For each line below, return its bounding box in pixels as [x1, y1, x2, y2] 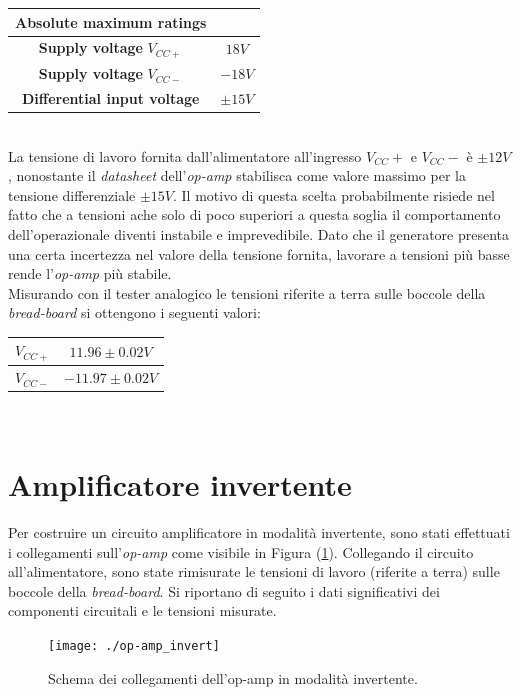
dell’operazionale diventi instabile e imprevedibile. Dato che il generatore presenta [8, 223, 510, 244]
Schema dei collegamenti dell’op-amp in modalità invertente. [48, 667, 418, 688]
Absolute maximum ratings [15, 11, 207, 32]
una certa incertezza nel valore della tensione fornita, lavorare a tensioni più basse [8, 243, 510, 264]
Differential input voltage [21, 87, 200, 108]
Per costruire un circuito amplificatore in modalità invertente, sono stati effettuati [8, 521, 510, 542]
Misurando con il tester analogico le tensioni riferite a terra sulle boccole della [8, 282, 486, 303]
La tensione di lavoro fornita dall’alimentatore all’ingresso [8, 145, 362, 166]
